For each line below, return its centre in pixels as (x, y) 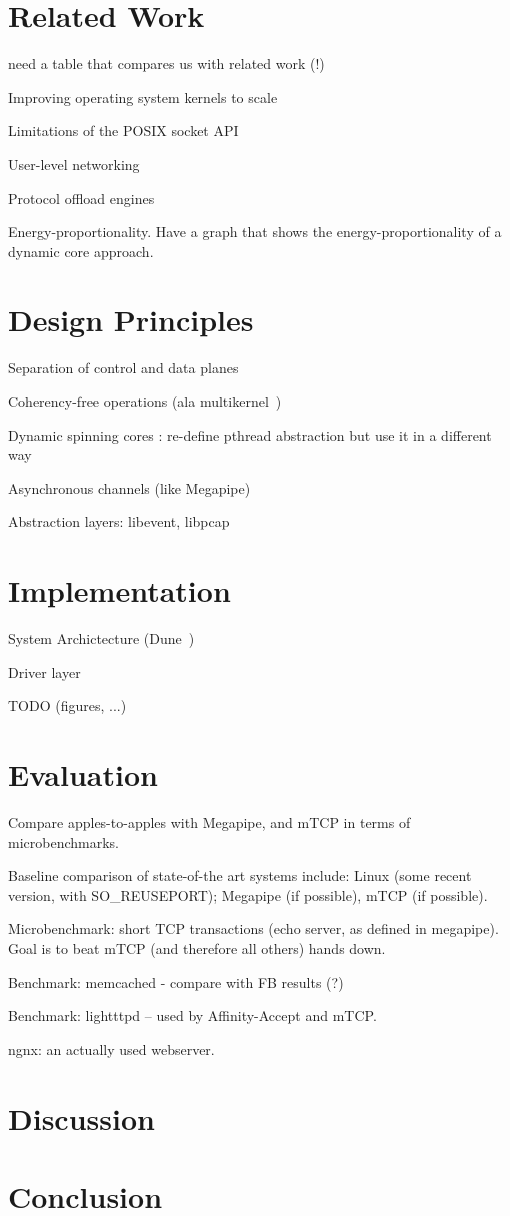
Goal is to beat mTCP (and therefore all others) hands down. (197, 947)
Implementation (119, 590)
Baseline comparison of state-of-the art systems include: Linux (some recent (240, 875)
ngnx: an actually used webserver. (111, 1048)
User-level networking (74, 163)
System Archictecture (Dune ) (101, 638)
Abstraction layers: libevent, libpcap (119, 521)
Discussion (81, 1117)
